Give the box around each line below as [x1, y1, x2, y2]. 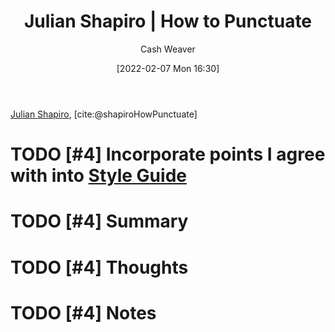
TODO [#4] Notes [10, 301, 157, 324]
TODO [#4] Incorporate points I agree [10, 143, 326, 166]
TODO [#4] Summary [10, 210, 189, 233]
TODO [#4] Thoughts [10, 256, 189, 279]
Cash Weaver [140, 43, 196, 55]
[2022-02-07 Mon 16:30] [116, 62, 220, 74]
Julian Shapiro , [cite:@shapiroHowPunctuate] [10, 108, 198, 120]
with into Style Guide [10, 165, 187, 187]
